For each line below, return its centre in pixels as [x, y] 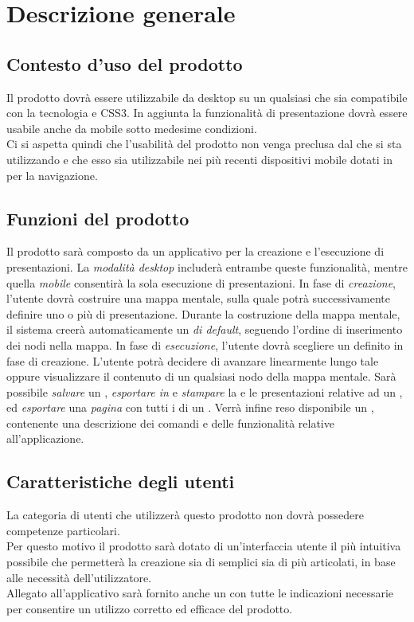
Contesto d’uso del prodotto [125, 63]
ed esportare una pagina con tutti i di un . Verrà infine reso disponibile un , [190, 407]
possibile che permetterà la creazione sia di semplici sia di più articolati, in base [201, 562]
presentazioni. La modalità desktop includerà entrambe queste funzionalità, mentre [207, 266]
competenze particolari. [63, 530]
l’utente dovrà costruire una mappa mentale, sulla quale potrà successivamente [198, 298]
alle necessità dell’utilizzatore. [79, 577]
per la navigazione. [52, 175]
